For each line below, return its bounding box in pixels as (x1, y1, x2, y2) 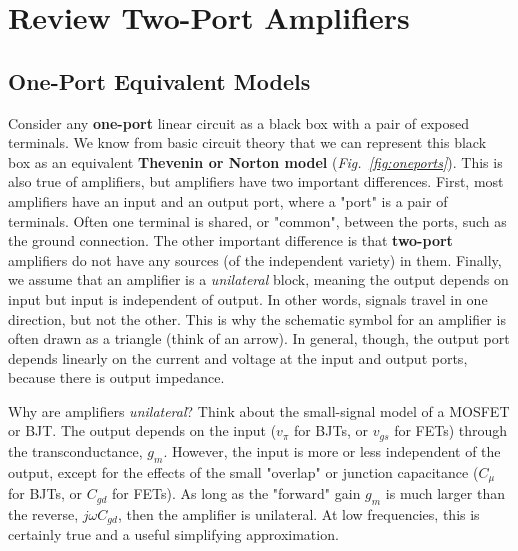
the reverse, (8, 503, 79, 524)
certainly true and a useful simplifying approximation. (8, 524, 339, 545)
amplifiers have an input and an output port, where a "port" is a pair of (8, 190, 448, 211)
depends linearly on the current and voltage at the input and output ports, (8, 347, 468, 368)
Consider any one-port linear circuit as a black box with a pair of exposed (8, 112, 470, 133)
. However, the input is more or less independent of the (163, 440, 501, 461)
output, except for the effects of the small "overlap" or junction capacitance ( (8, 461, 479, 482)
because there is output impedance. (8, 367, 225, 388)
